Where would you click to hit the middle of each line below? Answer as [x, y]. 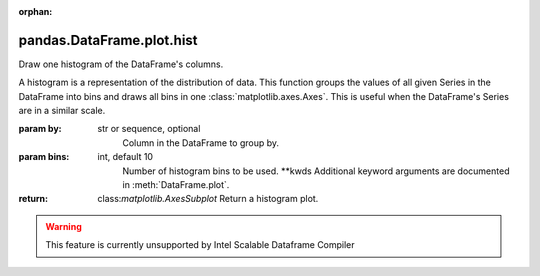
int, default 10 [125, 157]
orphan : [35, 11]
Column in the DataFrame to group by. [201, 142]
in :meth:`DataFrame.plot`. [176, 185]
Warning [63, 226]
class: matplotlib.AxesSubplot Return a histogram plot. [208, 199]
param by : [40, 129]
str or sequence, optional [149, 129]
